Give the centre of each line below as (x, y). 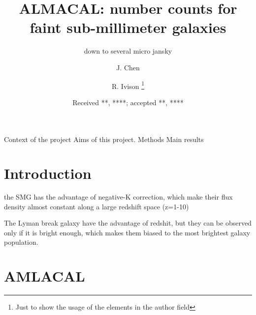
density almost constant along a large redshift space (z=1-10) (96, 206)
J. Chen (128, 67)
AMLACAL (45, 276)
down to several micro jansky (128, 51)
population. (21, 242)
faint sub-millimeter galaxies (128, 27)
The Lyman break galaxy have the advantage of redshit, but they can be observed (128, 223)
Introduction (48, 173)
